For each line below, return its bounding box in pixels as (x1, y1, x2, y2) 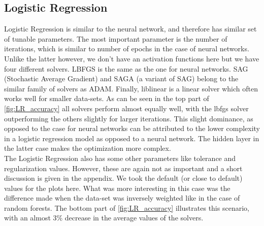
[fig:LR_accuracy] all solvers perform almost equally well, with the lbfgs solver (4, 103, 249, 113)
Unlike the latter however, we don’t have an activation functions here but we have (4, 53, 259, 63)
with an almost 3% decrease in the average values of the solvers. (4, 212, 204, 223)
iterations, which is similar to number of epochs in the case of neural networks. (4, 43, 249, 54)
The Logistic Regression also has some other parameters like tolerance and (4, 152, 236, 163)
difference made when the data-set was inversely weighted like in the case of (4, 192, 240, 203)
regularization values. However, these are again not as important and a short (4, 163, 243, 173)
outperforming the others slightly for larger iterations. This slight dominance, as (4, 113, 253, 123)
